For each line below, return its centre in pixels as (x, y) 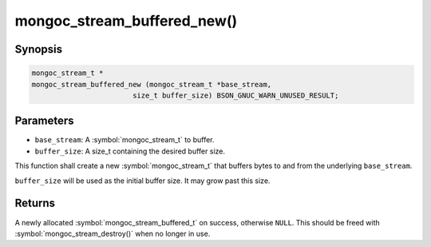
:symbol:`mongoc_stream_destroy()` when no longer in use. (113, 233)
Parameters (44, 121)
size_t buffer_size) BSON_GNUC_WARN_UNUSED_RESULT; (235, 95)
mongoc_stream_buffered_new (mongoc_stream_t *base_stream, (152, 84)
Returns (35, 203)
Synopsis (39, 49)
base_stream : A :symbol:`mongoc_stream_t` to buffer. (125, 140)
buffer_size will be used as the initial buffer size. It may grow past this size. (142, 181)
